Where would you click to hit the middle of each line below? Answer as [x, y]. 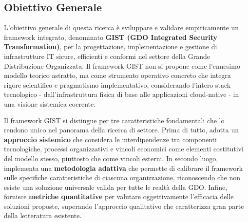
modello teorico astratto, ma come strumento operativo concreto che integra [117, 75]
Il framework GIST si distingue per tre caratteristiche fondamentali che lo [114, 120]
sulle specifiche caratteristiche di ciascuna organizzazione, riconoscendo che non [122, 177]
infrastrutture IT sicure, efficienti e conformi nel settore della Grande [107, 56]
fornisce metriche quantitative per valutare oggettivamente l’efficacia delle [119, 196]
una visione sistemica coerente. [50, 103]
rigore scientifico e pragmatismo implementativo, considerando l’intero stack [117, 84]
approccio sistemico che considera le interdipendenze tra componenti [110, 139]
